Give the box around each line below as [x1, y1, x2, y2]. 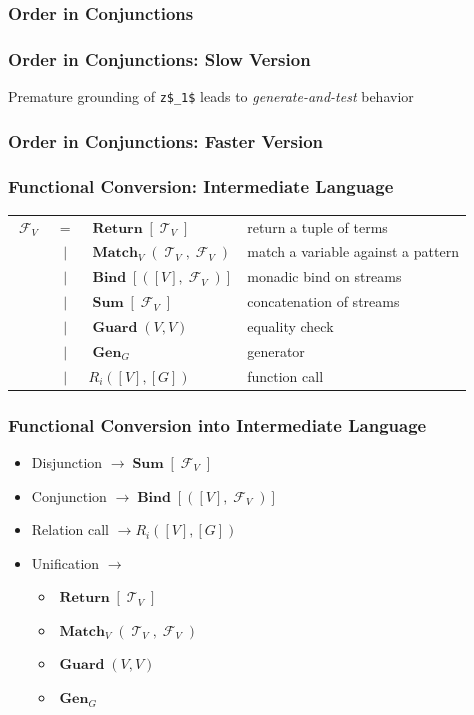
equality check [247, 315, 334, 336]
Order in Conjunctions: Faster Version [8, 128, 324, 153]
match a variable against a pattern [247, 241, 459, 262]
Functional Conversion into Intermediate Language [8, 412, 427, 437]
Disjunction [31, 451, 103, 472]
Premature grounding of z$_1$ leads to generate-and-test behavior [8, 86, 414, 107]
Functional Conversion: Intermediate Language [8, 174, 394, 199]
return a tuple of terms [247, 216, 388, 237]
